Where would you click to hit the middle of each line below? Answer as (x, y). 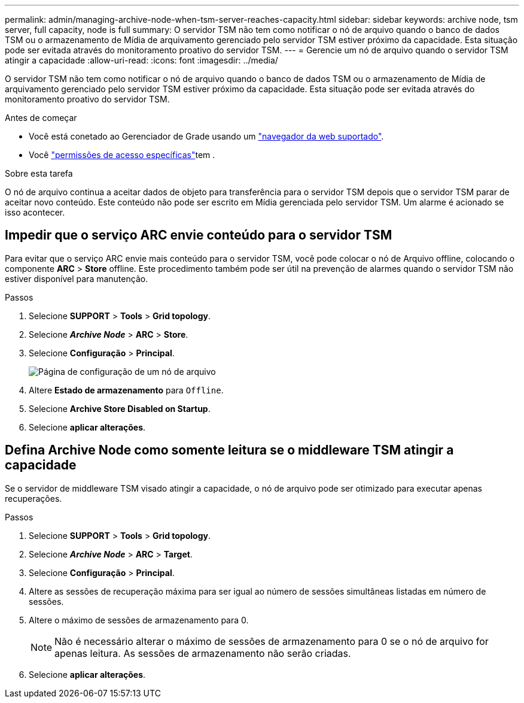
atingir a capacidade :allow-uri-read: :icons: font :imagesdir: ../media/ (141, 60)
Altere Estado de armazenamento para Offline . (126, 390)
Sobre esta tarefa (39, 173)
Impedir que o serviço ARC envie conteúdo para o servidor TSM (199, 235)
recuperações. (33, 498)
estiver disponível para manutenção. (77, 278)
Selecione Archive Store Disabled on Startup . (120, 408)
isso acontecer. (35, 212)
